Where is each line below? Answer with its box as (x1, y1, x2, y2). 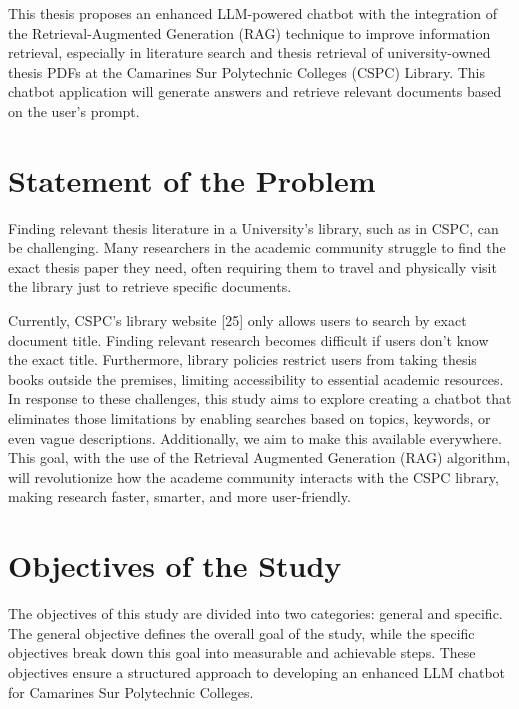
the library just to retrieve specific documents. (8, 276, 292, 297)
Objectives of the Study (8, 545, 342, 586)
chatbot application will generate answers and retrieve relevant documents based (8, 81, 502, 102)
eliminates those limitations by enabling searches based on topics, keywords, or (8, 408, 491, 429)
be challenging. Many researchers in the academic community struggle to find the (8, 237, 506, 258)
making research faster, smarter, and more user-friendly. (8, 486, 351, 507)
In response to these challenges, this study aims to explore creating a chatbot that (8, 388, 512, 409)
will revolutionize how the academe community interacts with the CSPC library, (8, 466, 499, 487)
